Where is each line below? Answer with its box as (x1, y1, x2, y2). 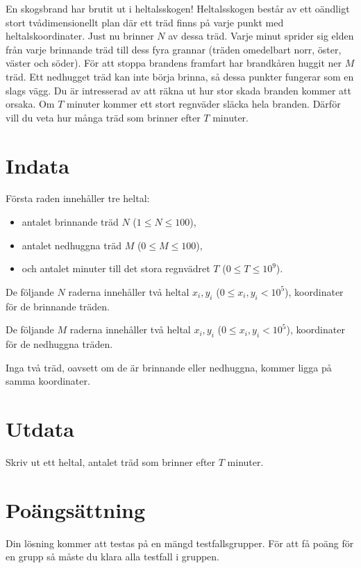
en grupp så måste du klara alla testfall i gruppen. (6, 549, 219, 564)
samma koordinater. (6, 374, 90, 388)
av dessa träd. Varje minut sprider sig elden (168, 28, 354, 43)
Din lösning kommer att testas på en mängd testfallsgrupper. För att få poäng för (6, 535, 354, 550)
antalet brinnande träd (22, 215, 119, 229)
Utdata (6, 415, 75, 442)
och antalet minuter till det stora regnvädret (22, 261, 210, 276)
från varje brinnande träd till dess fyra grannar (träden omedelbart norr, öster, (6, 42, 342, 56)
